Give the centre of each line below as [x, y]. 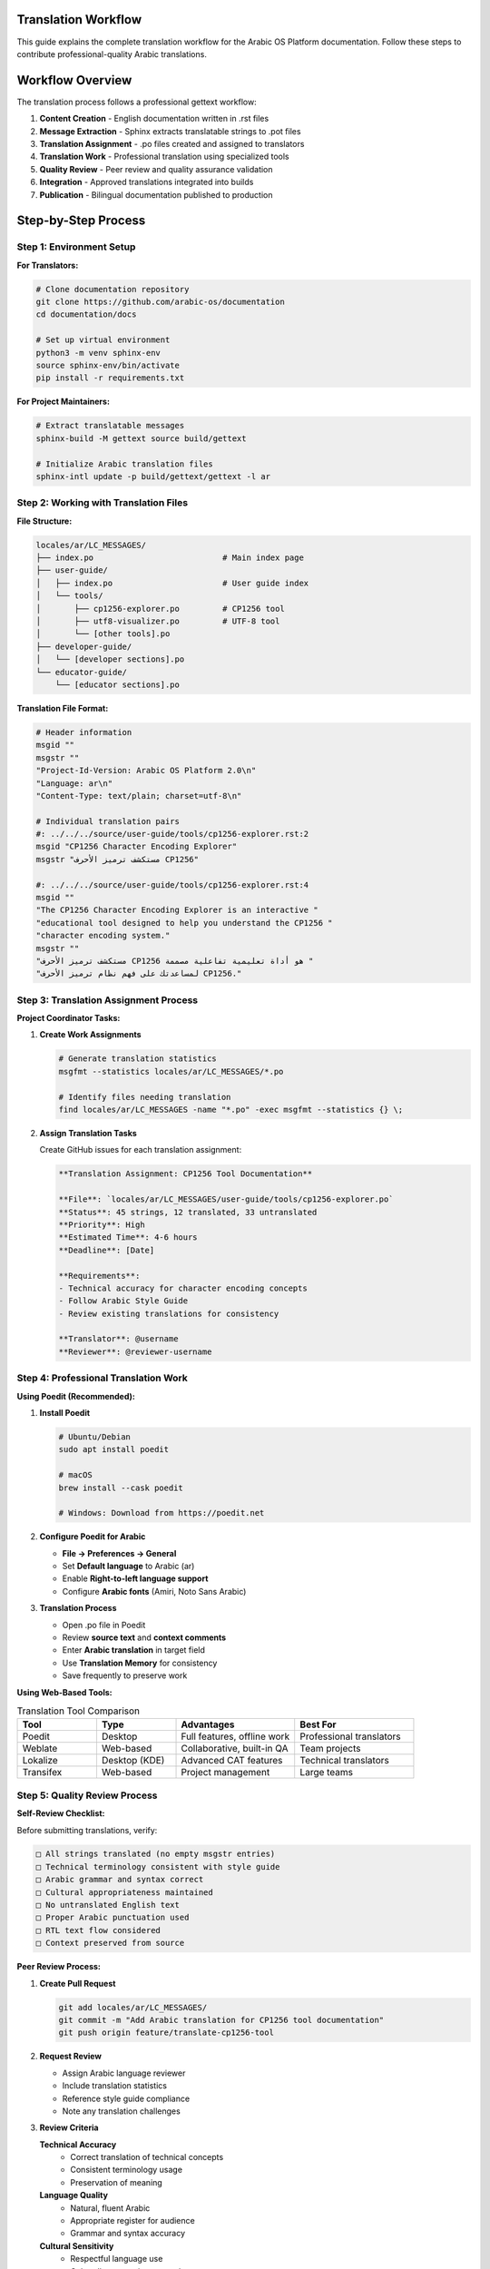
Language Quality [74, 2195]
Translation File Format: [63, 708]
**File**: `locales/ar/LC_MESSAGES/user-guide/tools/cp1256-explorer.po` [226, 1199]
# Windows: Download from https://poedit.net [162, 1513]
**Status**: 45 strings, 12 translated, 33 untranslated [188, 1212]
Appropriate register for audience [132, 2221]
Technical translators [344, 1761]
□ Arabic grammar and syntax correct [120, 1880]
